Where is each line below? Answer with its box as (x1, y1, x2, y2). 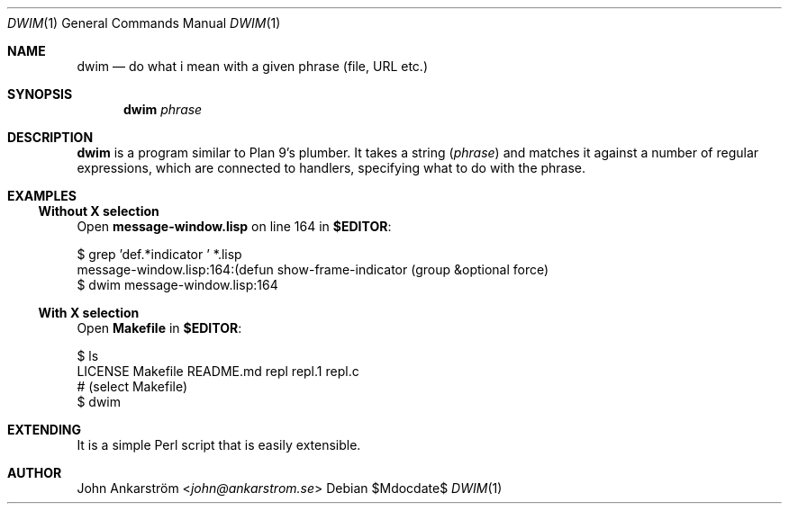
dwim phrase (123, 102, 203, 117)
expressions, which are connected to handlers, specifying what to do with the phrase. (77, 160, 586, 175)
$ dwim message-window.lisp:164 (77, 277, 278, 292)
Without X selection (38, 203, 159, 219)
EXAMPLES (7, 188, 77, 203)
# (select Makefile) (77, 379, 188, 394)
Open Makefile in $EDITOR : (77, 320, 242, 336)
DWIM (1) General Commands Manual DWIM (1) (7, 15, 281, 31)
